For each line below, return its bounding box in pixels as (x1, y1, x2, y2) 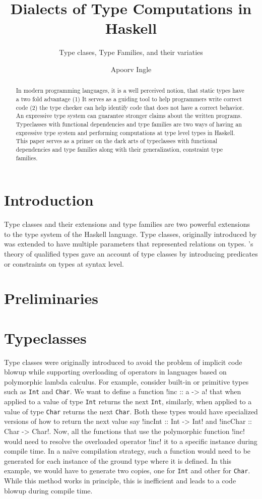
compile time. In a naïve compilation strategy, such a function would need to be (4, 446, 251, 456)
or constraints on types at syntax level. (4, 258, 124, 269)
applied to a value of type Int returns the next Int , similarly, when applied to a (4, 396, 252, 407)
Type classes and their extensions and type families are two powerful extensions (4, 219, 250, 229)
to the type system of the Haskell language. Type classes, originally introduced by (4, 228, 257, 239)
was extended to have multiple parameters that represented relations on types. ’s (4, 238, 253, 249)
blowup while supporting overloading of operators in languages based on (4, 366, 227, 377)
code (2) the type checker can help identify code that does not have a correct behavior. (16, 103, 244, 111)
